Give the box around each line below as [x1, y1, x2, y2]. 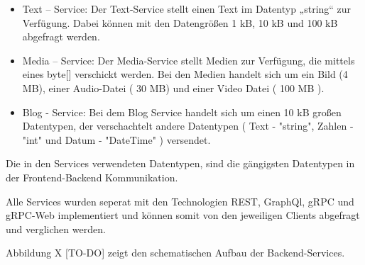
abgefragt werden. [22, 29, 100, 44]
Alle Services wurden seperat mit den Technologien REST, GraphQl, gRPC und [6, 193, 354, 208]
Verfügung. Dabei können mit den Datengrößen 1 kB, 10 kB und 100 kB [22, 15, 338, 30]
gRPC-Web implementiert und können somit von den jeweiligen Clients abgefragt [6, 208, 360, 222]
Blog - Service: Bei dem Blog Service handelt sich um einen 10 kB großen [22, 104, 342, 119]
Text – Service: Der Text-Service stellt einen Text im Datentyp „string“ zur [22, 1, 352, 16]
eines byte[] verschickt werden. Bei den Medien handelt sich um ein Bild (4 [22, 67, 348, 81]
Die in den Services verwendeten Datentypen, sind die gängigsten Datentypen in [6, 156, 355, 171]
